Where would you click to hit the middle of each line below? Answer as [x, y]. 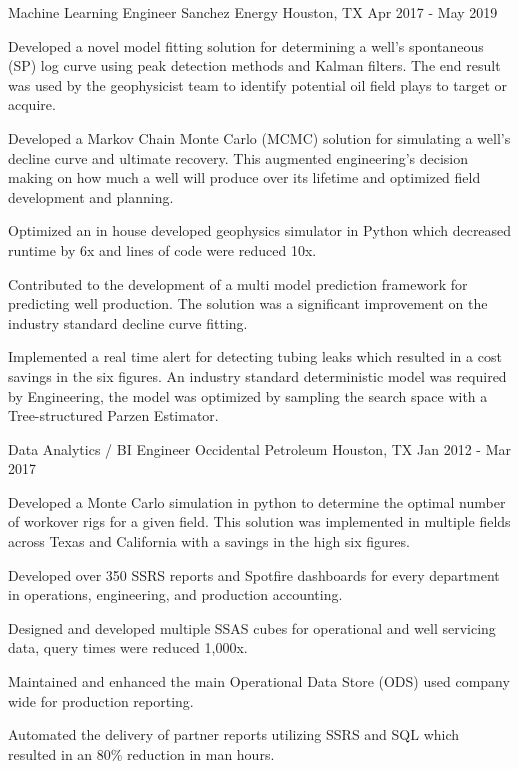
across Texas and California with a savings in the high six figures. [209, 541]
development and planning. [91, 196]
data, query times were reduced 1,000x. [128, 647]
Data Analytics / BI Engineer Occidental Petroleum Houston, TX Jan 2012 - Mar [259, 448]
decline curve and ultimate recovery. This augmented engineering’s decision [238, 157]
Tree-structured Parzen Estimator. [113, 415]
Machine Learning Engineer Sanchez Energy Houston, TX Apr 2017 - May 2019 [253, 12]
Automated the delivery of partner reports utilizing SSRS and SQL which [234, 734]
